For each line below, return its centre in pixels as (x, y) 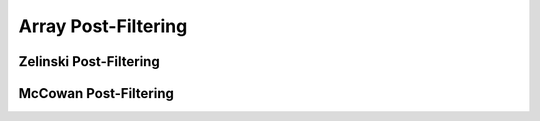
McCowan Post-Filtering (96, 93)
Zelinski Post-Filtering (89, 61)
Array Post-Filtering (103, 26)
